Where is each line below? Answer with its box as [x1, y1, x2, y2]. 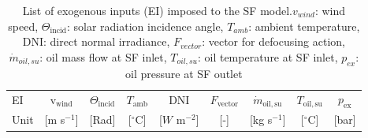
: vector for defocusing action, [202, 33, 345, 50]
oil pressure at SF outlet [125, 65, 243, 81]
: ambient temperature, [248, 17, 360, 34]
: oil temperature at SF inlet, [197, 48, 338, 65]
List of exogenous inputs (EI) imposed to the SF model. [22, 2, 292, 18]
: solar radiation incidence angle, [66, 17, 224, 34]
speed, [8, 17, 39, 34]
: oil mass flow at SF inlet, [39, 48, 167, 65]
